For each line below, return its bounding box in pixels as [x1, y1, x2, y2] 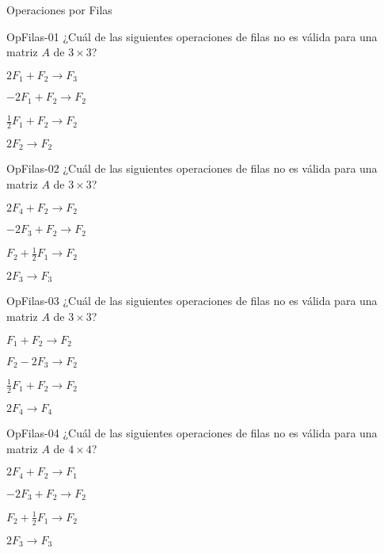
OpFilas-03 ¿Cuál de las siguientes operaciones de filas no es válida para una [6, 292, 378, 309]
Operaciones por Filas [6, 2, 112, 17]
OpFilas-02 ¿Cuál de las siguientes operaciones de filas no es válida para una [6, 160, 378, 177]
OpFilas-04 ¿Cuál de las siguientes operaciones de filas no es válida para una [6, 425, 378, 441]
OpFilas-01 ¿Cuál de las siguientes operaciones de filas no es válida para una [6, 28, 378, 44]
